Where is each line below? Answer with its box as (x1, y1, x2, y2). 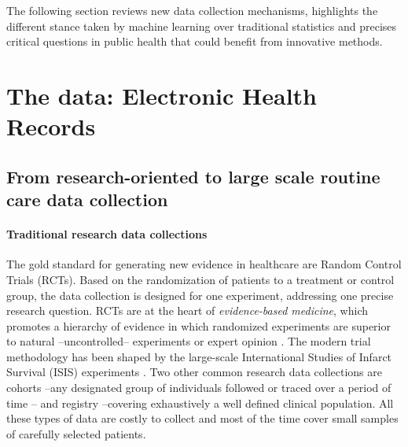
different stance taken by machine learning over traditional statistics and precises (6, 17, 397, 34)
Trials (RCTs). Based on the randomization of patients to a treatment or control (6, 271, 395, 287)
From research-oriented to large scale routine (6, 164, 380, 188)
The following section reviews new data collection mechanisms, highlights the (6, 2, 378, 18)
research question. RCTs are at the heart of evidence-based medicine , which (6, 302, 368, 319)
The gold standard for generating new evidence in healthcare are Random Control (6, 256, 402, 272)
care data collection (6, 187, 168, 212)
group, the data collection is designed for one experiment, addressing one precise (6, 286, 394, 303)
